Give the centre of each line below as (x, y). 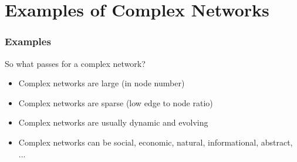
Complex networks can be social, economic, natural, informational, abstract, (156, 142)
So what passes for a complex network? (75, 63)
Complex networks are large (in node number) (102, 83)
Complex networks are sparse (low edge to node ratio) (116, 102)
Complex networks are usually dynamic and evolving (113, 122)
